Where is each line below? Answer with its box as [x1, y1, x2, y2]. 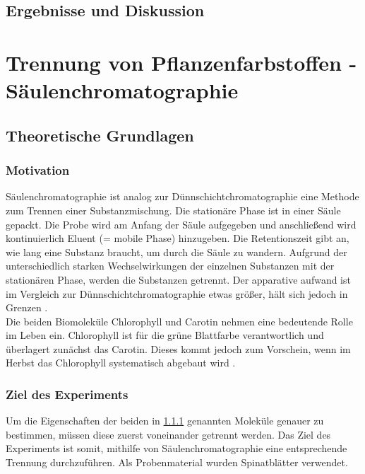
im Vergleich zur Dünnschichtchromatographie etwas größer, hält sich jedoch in [6, 286, 348, 301]
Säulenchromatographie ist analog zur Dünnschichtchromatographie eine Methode [6, 189, 359, 204]
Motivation [6, 161, 70, 179]
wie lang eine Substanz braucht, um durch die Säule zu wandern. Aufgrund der [6, 244, 347, 259]
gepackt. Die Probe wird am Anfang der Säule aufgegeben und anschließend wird [6, 216, 357, 231]
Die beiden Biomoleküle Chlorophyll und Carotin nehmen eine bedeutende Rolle [6, 313, 353, 328]
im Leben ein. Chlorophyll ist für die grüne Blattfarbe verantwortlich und [6, 328, 324, 342]
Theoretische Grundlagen [6, 124, 194, 146]
